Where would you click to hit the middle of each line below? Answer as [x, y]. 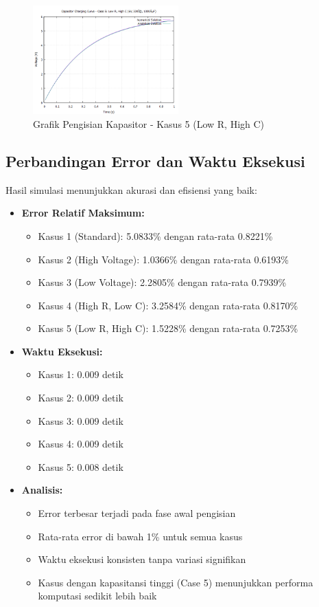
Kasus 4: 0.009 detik [81, 444]
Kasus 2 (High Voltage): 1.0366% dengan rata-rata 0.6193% [163, 259]
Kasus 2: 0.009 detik [81, 398]
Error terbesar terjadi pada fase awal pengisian [137, 513]
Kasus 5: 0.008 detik [81, 466]
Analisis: [42, 490]
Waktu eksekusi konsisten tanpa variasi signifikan [142, 559]
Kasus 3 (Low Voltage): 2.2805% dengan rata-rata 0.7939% [162, 282]
